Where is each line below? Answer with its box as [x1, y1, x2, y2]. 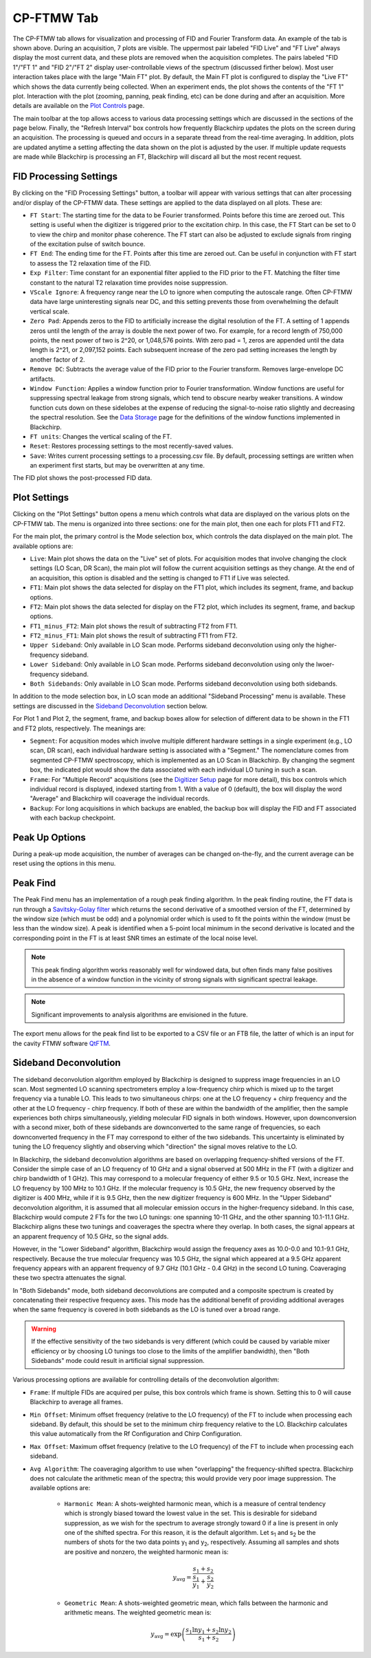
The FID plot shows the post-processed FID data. [12, 474, 153, 482]
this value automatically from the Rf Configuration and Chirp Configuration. [30, 1430, 243, 1438]
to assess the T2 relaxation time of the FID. [30, 259, 151, 268]
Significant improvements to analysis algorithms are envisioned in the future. [31, 1010, 248, 1018]
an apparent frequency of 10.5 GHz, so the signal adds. [12, 1232, 169, 1241]
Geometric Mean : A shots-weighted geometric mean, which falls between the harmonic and [64, 1599, 328, 1607]
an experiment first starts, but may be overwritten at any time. [30, 461, 205, 470]
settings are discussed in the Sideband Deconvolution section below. [12, 701, 208, 710]
